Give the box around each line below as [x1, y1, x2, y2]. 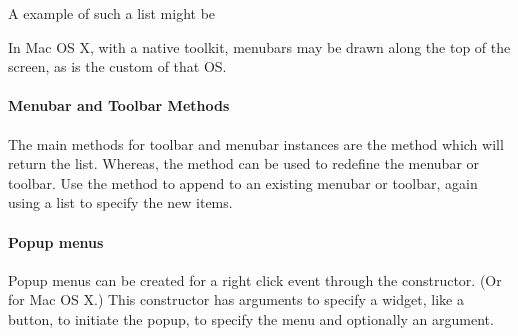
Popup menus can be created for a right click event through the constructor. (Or [8, 269, 502, 290]
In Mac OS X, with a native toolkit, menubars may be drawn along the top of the [8, 36, 511, 57]
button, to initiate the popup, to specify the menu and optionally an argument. [8, 308, 494, 329]
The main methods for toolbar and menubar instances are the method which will [8, 133, 504, 154]
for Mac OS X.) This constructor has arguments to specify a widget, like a [8, 289, 464, 310]
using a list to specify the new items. [8, 192, 233, 213]
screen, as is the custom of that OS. [8, 56, 227, 77]
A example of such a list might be [8, 3, 216, 23]
